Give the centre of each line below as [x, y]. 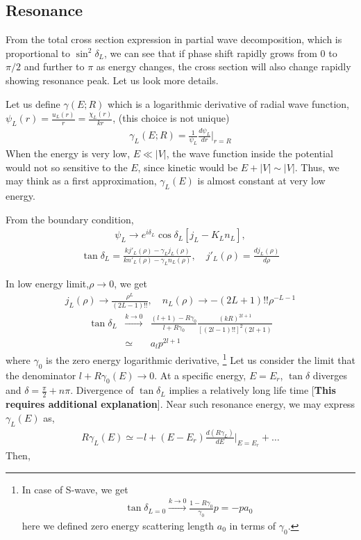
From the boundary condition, [70, 219]
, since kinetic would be [188, 167]
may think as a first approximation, [81, 181]
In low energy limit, [48, 284]
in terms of [253, 525]
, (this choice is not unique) [171, 118]
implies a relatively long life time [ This [252, 390]
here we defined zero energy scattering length [118, 525]
